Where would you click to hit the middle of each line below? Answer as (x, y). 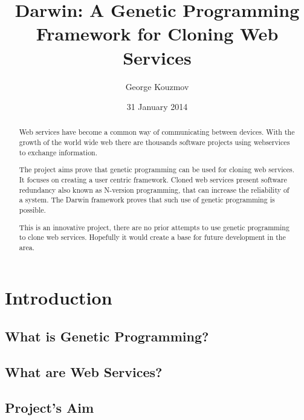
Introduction (59, 298)
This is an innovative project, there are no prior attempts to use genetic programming (154, 227)
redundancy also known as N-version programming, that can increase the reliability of (154, 189)
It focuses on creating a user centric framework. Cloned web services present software (153, 179)
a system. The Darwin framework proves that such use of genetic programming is (147, 200)
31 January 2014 (157, 107)
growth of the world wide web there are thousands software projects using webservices (154, 142)
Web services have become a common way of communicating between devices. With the (157, 132)
